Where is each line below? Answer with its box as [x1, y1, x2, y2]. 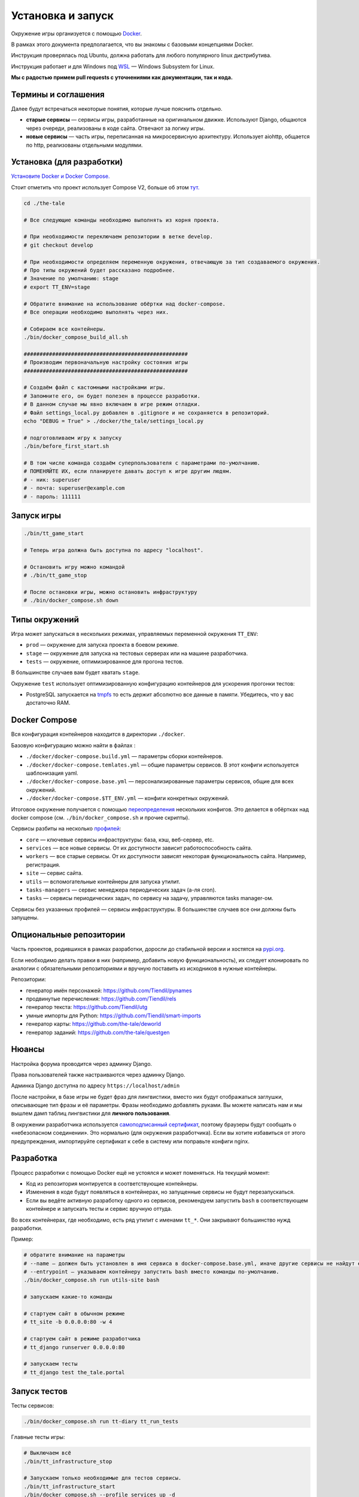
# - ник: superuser [23, 476, 81, 483]
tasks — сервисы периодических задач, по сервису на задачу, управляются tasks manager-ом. [26, 895, 273, 902]
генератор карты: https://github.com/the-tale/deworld [26, 1020, 162, 1028]
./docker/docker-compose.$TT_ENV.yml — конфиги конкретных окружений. [26, 795, 230, 802]
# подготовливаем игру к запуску [23, 434, 122, 441]
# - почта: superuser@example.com [23, 485, 125, 492]
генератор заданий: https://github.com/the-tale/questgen [26, 1029, 170, 1036]
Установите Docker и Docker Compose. [11, 172, 110, 180]
